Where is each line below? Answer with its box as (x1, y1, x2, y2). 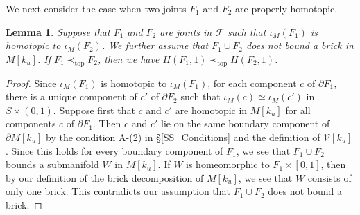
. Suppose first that (53, 102, 135, 117)
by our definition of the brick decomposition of (6, 170, 204, 185)
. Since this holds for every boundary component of (6, 143, 223, 158)
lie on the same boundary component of (161, 116, 330, 131)
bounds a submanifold (6, 157, 99, 171)
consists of (307, 170, 352, 185)
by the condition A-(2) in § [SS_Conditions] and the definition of (46, 129, 320, 144)
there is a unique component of (6, 89, 137, 104)
